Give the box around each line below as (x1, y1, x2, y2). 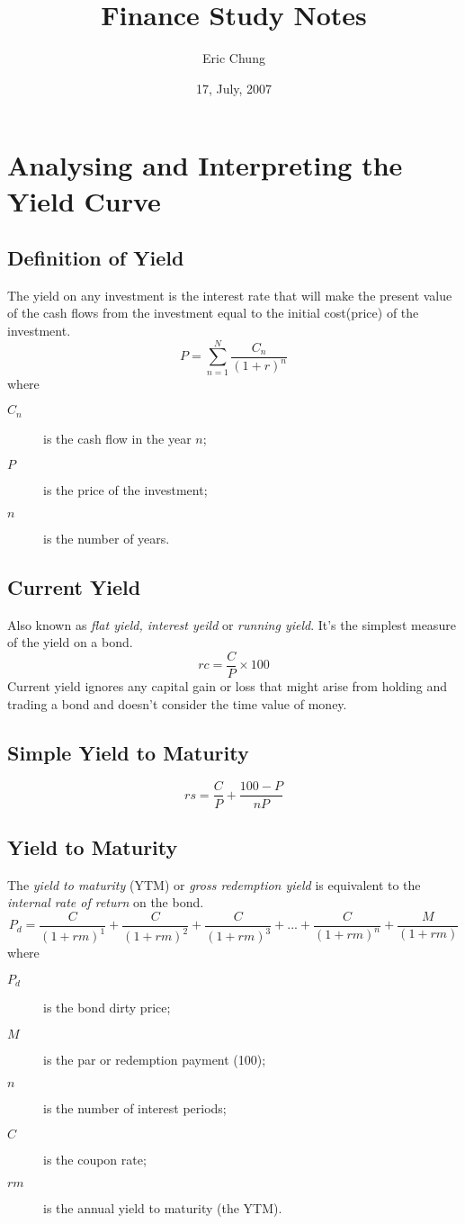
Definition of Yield (7, 244, 184, 272)
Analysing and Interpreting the (7, 147, 403, 184)
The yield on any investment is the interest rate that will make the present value (7, 285, 452, 304)
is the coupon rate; (43, 1150, 147, 1169)
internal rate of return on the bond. (7, 893, 204, 912)
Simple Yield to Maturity (7, 738, 249, 766)
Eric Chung (202, 49, 265, 67)
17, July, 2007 (195, 78, 273, 97)
